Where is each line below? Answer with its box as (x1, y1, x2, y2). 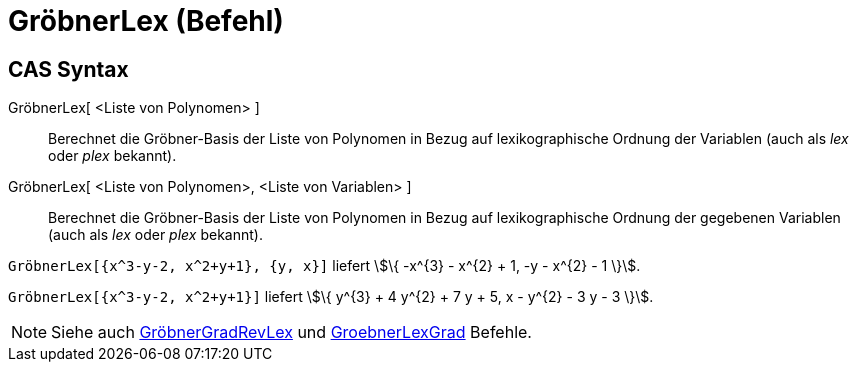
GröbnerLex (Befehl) (8, 4, 284, 38)
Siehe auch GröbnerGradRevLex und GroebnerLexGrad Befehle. (51, 322, 532, 343)
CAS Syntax (8, 56, 129, 82)
